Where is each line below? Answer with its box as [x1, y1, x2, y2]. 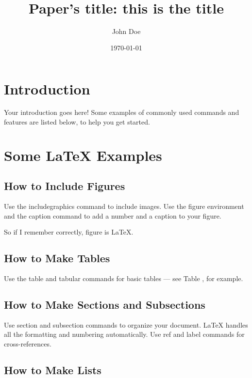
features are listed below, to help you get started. [4, 116, 150, 126]
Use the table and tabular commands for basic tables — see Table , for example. [4, 273, 243, 283]
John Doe [112, 26, 141, 36]
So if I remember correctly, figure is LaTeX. [4, 227, 134, 237]
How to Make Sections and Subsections [4, 297, 205, 312]
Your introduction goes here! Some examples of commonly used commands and [4, 107, 239, 117]
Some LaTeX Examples [4, 145, 162, 165]
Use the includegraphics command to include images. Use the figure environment [4, 201, 244, 211]
